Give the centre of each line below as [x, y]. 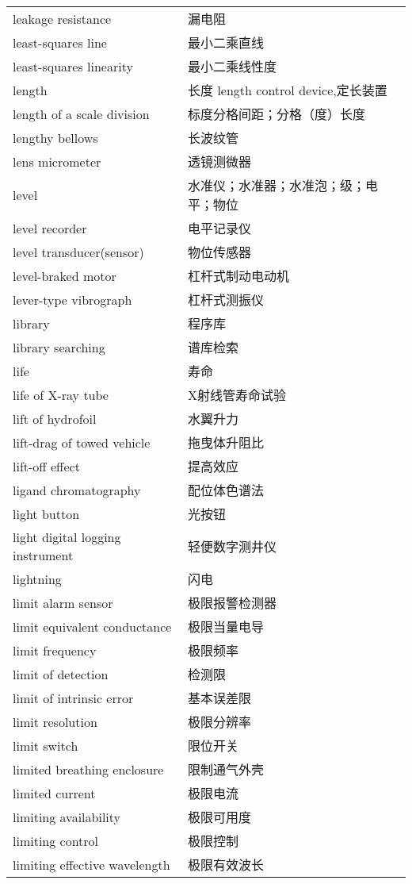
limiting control [56, 840]
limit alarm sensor [63, 602]
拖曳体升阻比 [226, 442]
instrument [43, 555]
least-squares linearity [73, 66]
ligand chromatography [77, 490]
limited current [54, 793]
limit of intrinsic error [73, 698]
